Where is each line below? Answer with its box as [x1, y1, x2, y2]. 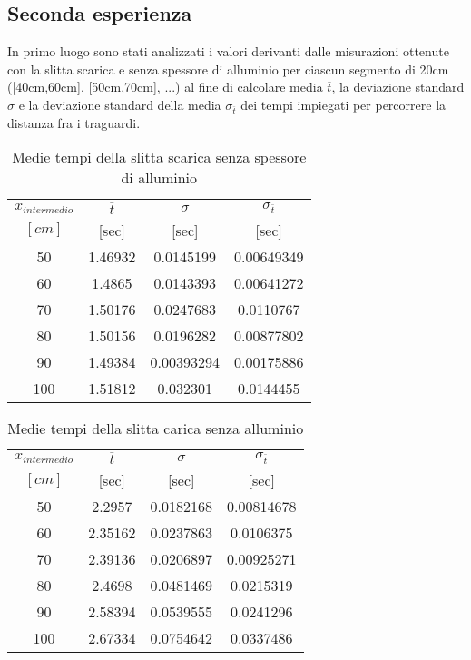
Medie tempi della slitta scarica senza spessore [12, 146, 307, 168]
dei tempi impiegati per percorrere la [240, 94, 446, 113]
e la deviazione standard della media [18, 94, 221, 113]
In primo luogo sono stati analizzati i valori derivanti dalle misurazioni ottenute [7, 42, 449, 61]
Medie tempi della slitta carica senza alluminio [7, 417, 304, 438]
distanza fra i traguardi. [7, 113, 141, 132]
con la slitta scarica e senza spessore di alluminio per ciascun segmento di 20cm [7, 59, 449, 78]
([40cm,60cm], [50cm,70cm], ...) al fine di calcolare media [7, 77, 323, 96]
